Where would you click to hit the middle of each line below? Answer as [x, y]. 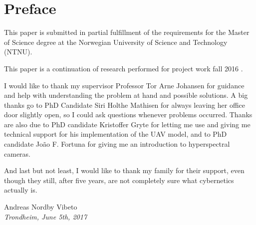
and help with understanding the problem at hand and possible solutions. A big [126, 95]
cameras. [17, 153]
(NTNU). [18, 52]
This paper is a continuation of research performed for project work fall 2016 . [124, 68]
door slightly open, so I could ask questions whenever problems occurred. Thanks [128, 114]
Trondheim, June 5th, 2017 [46, 216]
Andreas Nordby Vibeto [41, 207]
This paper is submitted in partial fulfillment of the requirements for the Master [127, 32]
